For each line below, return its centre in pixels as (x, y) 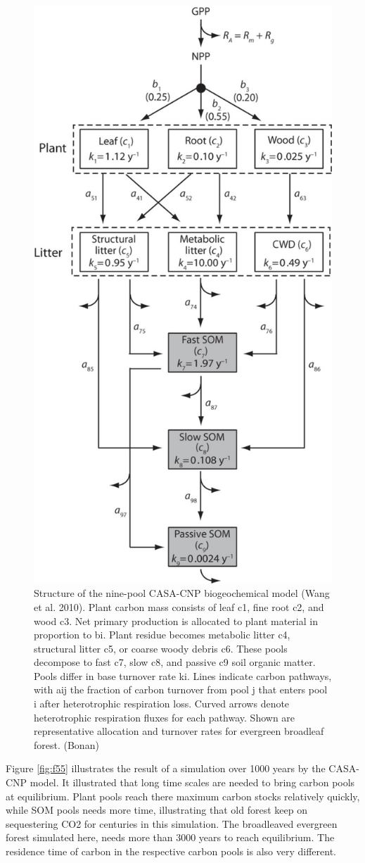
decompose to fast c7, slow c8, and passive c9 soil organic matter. (175, 662)
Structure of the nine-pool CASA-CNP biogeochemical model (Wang (182, 593)
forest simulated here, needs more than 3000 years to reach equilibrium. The (170, 837)
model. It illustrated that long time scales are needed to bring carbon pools (192, 782)
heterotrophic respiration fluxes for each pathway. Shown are (165, 717)
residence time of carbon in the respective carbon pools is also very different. (171, 851)
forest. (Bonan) (66, 744)
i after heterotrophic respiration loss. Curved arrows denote (162, 704)
